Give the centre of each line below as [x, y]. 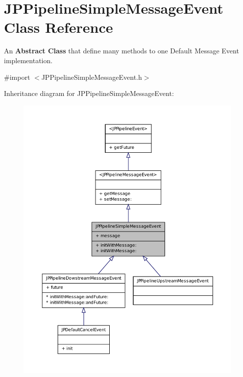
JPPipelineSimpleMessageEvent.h [92, 77]
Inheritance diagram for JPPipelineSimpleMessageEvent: [89, 93]
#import [17, 77]
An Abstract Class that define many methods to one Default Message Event [121, 51]
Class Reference [59, 27]
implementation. [28, 60]
